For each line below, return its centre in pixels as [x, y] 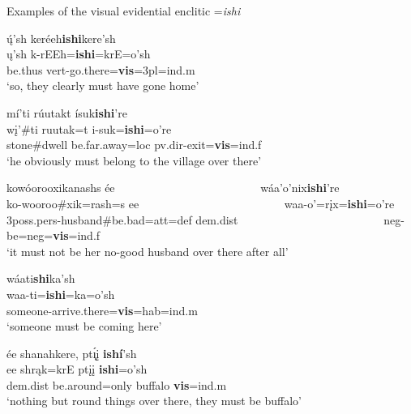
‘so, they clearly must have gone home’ [103, 85]
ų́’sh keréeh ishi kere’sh [61, 38]
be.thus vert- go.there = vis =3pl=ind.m [101, 69]
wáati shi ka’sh [41, 278]
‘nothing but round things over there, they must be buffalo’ [154, 401]
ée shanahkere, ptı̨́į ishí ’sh [72, 353]
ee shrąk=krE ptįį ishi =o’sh [77, 369]
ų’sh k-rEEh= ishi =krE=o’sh [79, 54]
